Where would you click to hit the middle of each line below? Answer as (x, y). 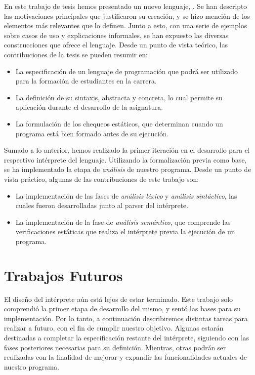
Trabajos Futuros (64, 275)
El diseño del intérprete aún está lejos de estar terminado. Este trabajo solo (119, 299)
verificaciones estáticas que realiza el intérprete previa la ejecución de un (125, 231)
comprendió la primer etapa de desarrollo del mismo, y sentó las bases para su (123, 309)
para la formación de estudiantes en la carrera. (86, 81)
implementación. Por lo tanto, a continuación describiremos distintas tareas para (126, 318)
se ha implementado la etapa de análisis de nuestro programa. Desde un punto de (127, 169)
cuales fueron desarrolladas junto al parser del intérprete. (102, 205)
